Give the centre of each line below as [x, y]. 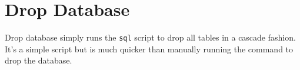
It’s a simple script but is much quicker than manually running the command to [149, 49]
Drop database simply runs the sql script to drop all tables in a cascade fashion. [150, 37]
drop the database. [39, 60]
